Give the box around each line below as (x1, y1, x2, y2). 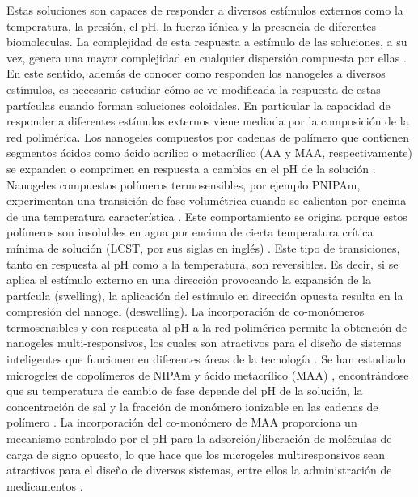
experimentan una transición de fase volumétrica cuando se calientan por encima (6, 192, 407, 209)
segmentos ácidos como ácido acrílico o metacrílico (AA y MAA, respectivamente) (6, 144, 412, 161)
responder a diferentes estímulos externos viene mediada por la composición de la (6, 113, 409, 130)
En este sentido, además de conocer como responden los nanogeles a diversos (6, 65, 386, 82)
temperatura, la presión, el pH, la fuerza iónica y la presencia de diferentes (6, 17, 377, 34)
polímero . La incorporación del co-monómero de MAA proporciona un (6, 414, 357, 431)
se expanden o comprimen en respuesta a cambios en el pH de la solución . (6, 159, 376, 176)
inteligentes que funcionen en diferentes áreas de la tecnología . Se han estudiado (6, 350, 406, 367)
